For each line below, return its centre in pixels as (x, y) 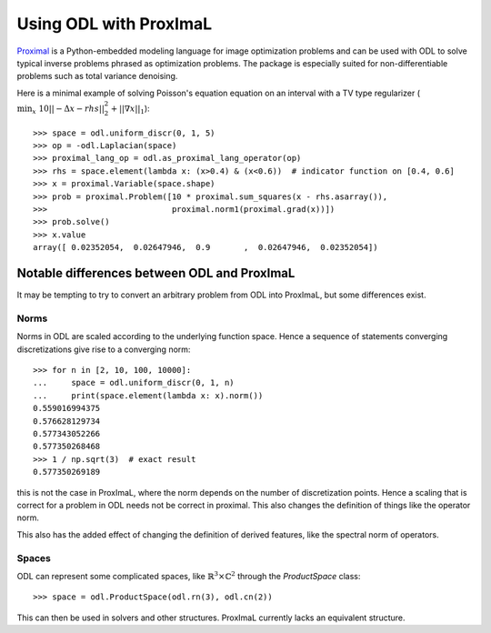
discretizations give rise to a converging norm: (104, 349)
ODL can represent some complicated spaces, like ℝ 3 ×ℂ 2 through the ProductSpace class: (189, 575)
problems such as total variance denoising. (97, 76)
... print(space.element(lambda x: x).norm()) (148, 395)
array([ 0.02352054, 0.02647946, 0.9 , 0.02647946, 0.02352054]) (205, 247)
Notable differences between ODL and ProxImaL (156, 273)
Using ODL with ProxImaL (115, 24)
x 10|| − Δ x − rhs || (68, 109)
